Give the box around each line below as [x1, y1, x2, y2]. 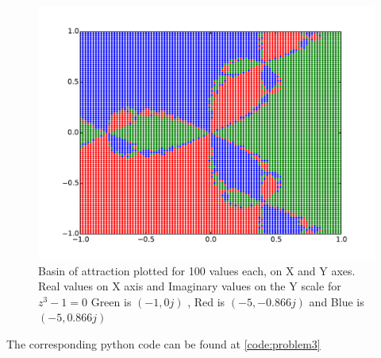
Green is [90, 293, 132, 309]
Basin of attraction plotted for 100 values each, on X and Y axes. [38, 262, 356, 278]
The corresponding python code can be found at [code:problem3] [6, 335, 321, 352]
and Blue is [309, 293, 364, 309]
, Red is [187, 293, 225, 309]
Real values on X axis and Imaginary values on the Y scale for [38, 278, 341, 294]
